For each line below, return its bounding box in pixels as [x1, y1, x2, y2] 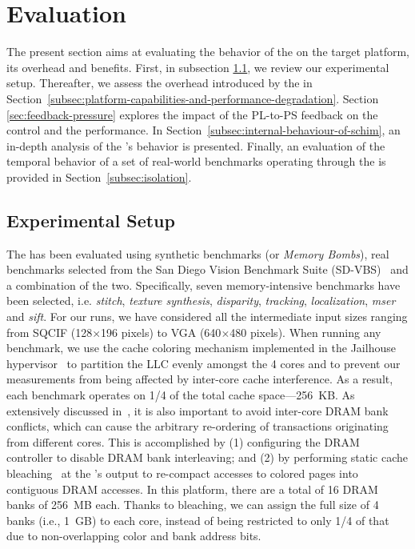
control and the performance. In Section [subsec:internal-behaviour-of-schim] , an [6, 122, 401, 138]
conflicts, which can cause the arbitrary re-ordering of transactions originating [6, 418, 389, 435]
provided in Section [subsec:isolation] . [6, 168, 192, 185]
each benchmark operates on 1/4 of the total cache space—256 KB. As [6, 387, 355, 403]
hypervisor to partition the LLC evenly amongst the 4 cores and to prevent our [6, 355, 401, 371]
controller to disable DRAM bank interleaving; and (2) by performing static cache [6, 449, 409, 466]
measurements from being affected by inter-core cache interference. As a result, [6, 371, 393, 387]
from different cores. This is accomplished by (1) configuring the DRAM [6, 433, 360, 450]
